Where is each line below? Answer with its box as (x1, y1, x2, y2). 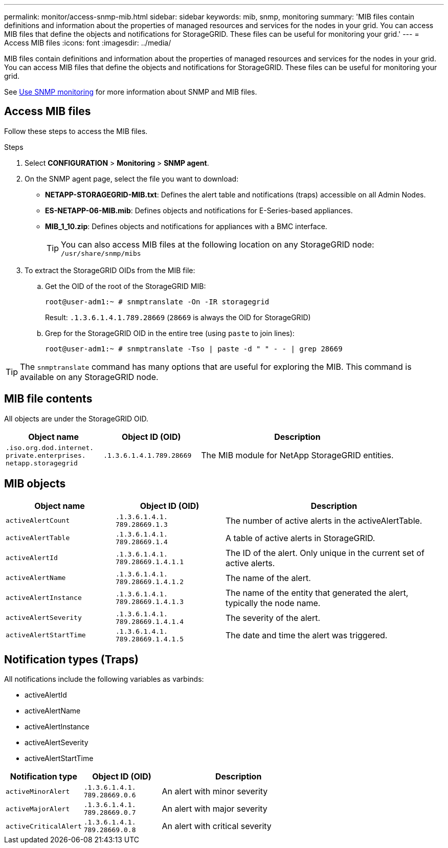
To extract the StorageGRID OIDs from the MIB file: (25, 265, 195, 275)
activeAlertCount (6, 517, 70, 525)
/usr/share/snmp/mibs (61, 249, 141, 257)
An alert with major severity (162, 804, 267, 814)
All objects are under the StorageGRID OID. (4, 414, 149, 423)
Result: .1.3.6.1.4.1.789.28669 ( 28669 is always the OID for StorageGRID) (45, 313, 311, 322)
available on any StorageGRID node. (20, 371, 159, 382)
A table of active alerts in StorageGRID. (226, 532, 375, 543)
